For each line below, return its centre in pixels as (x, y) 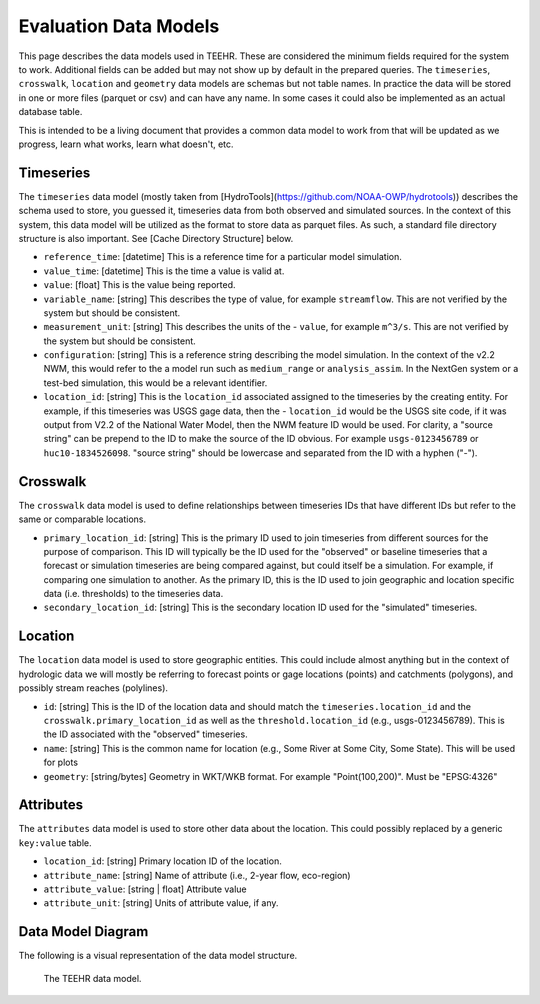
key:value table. (55, 842)
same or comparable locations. (82, 519)
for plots (61, 762)
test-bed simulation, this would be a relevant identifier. (155, 382)
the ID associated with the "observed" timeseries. (146, 734)
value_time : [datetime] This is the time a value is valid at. (164, 271)
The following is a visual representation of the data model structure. (158, 956)
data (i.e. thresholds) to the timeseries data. (133, 594)
